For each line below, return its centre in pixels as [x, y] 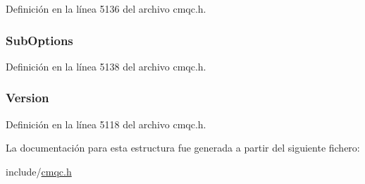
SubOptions [39, 40]
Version [27, 98]
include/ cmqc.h [39, 171]
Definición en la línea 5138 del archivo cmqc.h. [106, 66]
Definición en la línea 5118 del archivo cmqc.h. [106, 124]
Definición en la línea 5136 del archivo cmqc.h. [106, 8]
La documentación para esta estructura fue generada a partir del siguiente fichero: [183, 148]
